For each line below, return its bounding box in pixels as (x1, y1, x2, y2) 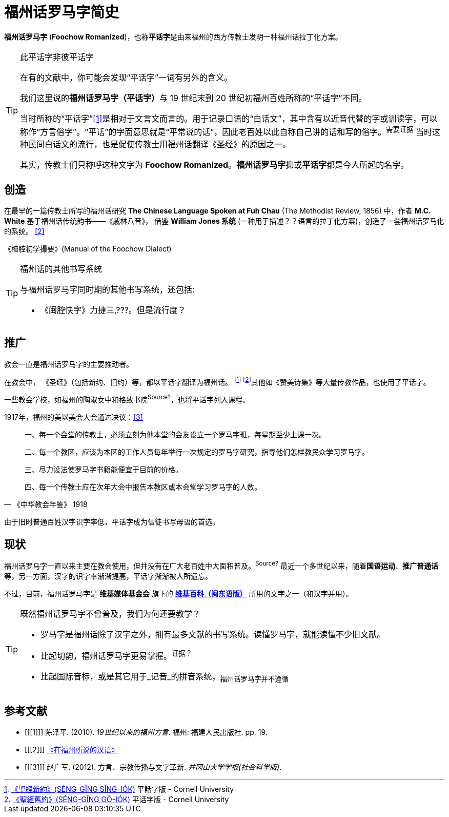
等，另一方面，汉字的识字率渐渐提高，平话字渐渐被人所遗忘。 (4, 571, 212, 580)
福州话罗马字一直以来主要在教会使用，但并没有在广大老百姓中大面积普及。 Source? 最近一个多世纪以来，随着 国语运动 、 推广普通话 (4, 559, 438, 570)
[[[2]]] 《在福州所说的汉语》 (25, 745, 119, 754)
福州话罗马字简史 (4, 4, 119, 21)
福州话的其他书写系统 (20, 263, 103, 274)
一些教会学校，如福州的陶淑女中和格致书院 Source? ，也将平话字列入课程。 (4, 394, 250, 404)
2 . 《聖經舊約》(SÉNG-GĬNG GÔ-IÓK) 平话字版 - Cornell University (4, 794, 229, 804)
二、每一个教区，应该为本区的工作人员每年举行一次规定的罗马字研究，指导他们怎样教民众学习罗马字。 (25, 448, 369, 457)
